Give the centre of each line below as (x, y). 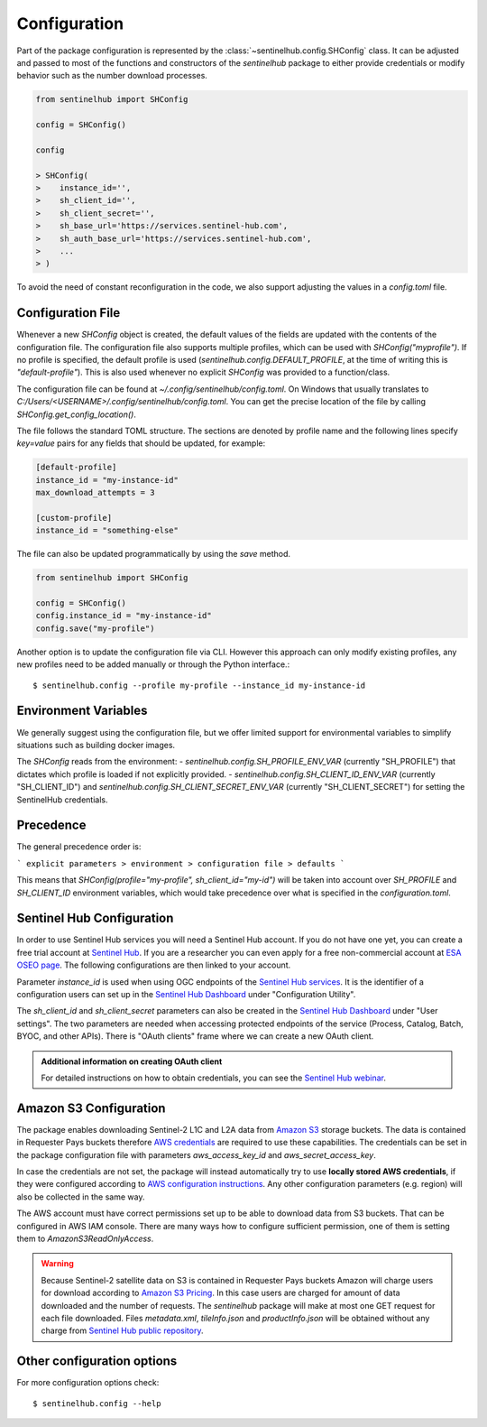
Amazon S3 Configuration (91, 1108)
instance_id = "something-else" (107, 531)
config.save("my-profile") (95, 628)
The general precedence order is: (79, 847)
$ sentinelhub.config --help (97, 1403)
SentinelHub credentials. (62, 800)
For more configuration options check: (88, 1383)
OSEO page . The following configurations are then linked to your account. (154, 965)
